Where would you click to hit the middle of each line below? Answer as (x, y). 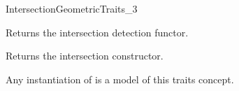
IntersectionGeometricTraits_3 (72, 8)
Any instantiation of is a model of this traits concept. (120, 79)
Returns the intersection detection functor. (97, 32)
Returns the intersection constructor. (85, 56)
